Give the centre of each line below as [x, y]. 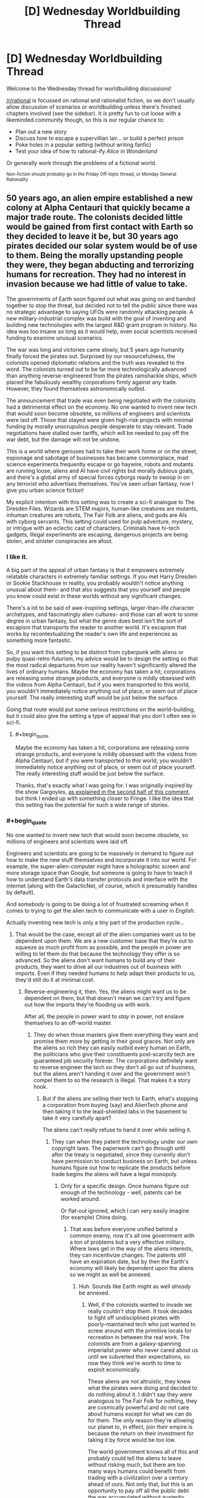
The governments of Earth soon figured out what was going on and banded [101, 299]
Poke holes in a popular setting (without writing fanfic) [83, 144]
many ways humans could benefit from [137, 1471]
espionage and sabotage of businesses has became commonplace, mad [97, 458]
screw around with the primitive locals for [140, 1331]
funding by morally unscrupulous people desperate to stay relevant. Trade [99, 426]
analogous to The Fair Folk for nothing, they [142, 1401]
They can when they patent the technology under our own [125, 1142]
